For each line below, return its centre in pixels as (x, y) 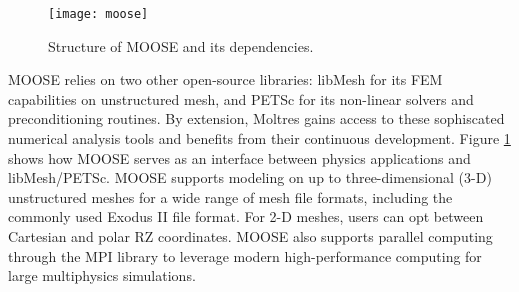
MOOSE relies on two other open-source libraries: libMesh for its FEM (225, 79)
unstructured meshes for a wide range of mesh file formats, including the (230, 196)
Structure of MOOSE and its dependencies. (181, 45)
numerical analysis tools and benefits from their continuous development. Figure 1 (259, 138)
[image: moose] (98, 14)
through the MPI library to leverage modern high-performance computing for (245, 255)
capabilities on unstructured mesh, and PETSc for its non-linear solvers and (241, 98)
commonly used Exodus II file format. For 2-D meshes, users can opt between (246, 216)
